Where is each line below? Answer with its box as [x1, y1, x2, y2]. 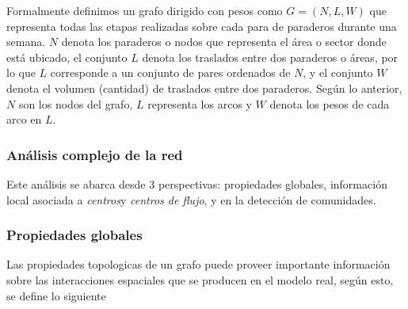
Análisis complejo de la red [6, 144, 183, 164]
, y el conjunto [303, 64, 373, 81]
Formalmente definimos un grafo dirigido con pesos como [6, 2, 283, 18]
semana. [6, 33, 46, 50]
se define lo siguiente [6, 287, 106, 303]
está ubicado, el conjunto [6, 48, 128, 65]
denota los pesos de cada [269, 95, 390, 112]
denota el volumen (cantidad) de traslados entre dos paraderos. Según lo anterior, [6, 79, 402, 96]
